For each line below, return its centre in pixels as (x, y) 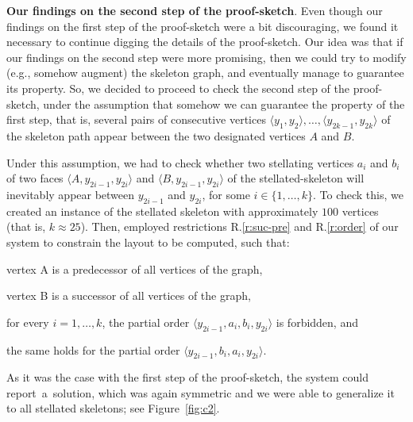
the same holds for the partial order (93, 349)
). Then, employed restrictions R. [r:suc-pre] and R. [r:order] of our (239, 226)
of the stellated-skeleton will (296, 178)
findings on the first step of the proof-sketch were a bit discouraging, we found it (203, 26)
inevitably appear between (71, 194)
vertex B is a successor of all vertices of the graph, (129, 295)
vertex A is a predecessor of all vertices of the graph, (135, 269)
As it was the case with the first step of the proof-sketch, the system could (188, 377)
